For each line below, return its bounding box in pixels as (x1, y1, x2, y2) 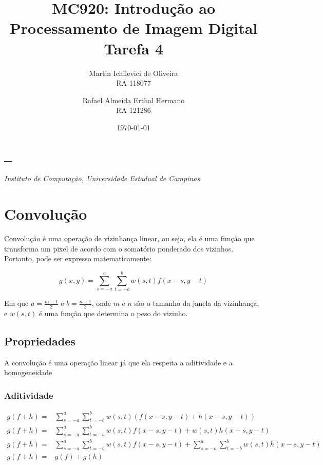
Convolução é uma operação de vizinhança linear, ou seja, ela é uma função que (4, 233, 255, 244)
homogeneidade (4, 367, 52, 378)
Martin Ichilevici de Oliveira (89, 67, 178, 78)
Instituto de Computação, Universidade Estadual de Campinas (4, 173, 200, 184)
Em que (4, 298, 29, 308)
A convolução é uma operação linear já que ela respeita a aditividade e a (4, 357, 233, 367)
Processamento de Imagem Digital (9, 17, 258, 38)
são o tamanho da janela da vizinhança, (134, 298, 259, 308)
